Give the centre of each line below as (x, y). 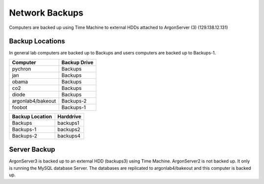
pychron (22, 69)
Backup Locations (37, 41)
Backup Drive (77, 62)
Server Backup (32, 149)
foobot (20, 107)
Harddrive (69, 116)
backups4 (69, 136)
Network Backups (46, 13)
